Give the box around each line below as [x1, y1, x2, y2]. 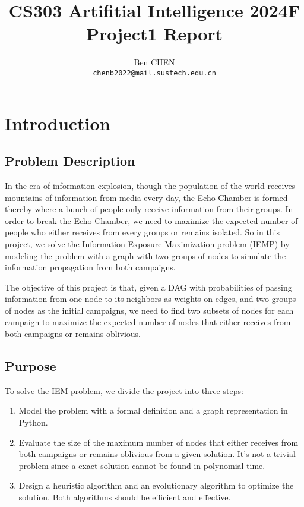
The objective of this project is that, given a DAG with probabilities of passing [5, 281, 292, 293]
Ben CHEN [134, 56, 175, 68]
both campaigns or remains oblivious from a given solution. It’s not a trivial [18, 448, 296, 460]
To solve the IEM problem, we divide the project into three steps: [5, 384, 243, 396]
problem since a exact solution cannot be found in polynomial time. [18, 459, 265, 471]
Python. [18, 416, 48, 429]
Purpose [5, 357, 56, 375]
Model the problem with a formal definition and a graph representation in [18, 404, 288, 417]
